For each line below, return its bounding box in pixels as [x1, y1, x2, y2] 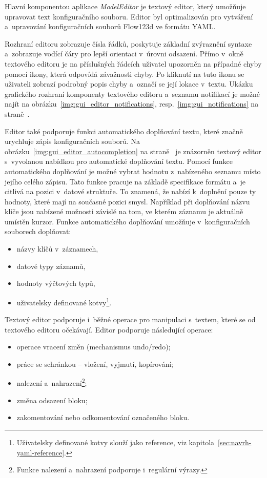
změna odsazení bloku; [16, 394, 88, 405]
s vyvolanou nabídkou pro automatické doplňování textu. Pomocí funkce [5, 156, 233, 167]
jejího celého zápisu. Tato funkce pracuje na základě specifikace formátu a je [5, 176, 246, 186]
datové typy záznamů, [16, 260, 86, 271]
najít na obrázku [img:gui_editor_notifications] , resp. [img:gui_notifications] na [5, 98, 259, 109]
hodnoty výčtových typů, [16, 278, 95, 288]
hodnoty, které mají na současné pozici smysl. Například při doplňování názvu [5, 196, 250, 206]
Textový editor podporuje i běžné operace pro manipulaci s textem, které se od [5, 314, 256, 325]
